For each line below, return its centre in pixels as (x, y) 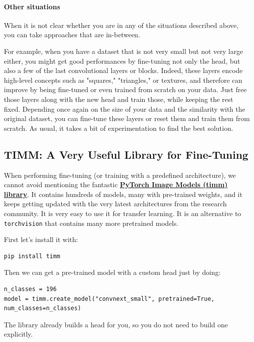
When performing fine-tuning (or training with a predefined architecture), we (120, 175)
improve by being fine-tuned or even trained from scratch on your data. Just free (125, 89)
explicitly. (18, 334)
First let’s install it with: (41, 239)
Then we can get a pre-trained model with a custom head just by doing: (112, 272)
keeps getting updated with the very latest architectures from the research (115, 204)
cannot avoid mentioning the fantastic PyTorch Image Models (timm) (116, 184)
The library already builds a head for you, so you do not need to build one (116, 324)
